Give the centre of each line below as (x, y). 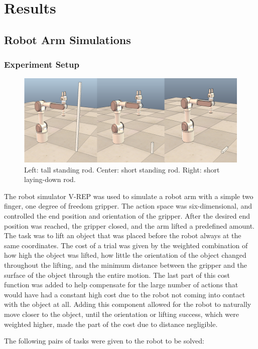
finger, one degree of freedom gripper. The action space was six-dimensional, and (128, 206)
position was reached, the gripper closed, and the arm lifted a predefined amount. (129, 225)
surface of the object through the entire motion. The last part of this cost (117, 275)
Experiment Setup (42, 64)
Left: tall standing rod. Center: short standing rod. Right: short (122, 169)
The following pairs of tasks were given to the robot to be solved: (104, 341)
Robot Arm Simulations (68, 39)
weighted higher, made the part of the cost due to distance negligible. (111, 324)
